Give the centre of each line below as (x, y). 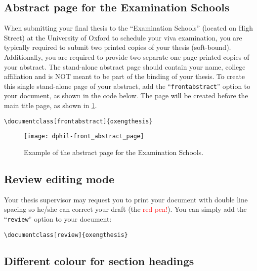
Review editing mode (59, 178)
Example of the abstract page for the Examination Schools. (114, 152)
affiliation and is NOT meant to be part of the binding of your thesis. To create (125, 76)
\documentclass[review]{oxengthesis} (66, 235)
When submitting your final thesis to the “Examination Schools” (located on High (128, 28)
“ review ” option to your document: (58, 218)
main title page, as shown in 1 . (50, 105)
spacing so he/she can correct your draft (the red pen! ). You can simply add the (125, 209)
